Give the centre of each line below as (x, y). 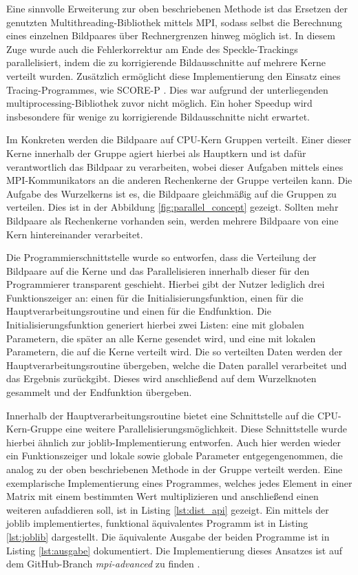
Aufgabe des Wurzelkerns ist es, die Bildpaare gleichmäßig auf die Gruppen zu (171, 193)
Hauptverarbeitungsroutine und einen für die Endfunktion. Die (139, 311)
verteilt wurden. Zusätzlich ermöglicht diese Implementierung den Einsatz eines (173, 75)
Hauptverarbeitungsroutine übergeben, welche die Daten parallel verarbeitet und (177, 365)
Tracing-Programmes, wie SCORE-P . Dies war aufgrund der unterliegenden (167, 89)
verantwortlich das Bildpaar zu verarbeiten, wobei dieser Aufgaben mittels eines (175, 166)
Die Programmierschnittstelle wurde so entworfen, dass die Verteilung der (161, 257)
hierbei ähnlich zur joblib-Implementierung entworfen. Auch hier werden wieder (174, 442)
